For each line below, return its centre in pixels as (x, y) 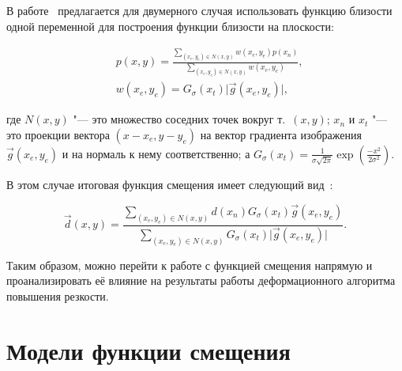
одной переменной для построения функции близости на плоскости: (170, 26)
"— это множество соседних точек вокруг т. (179, 119)
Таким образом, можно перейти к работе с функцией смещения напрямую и (190, 265)
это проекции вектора (58, 134)
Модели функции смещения (148, 350)
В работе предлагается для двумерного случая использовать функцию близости (199, 10)
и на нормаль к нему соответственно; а (156, 153)
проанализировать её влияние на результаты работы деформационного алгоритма (201, 280)
